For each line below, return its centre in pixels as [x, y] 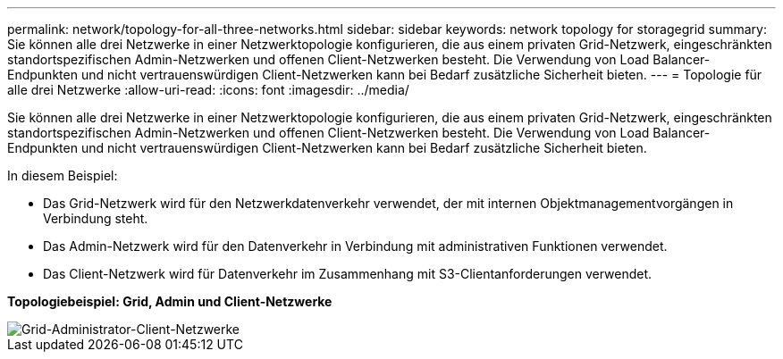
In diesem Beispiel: [63, 175]
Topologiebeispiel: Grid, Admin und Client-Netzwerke [170, 301]
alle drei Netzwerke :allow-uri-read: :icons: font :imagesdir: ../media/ [208, 90]
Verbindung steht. [96, 218]
